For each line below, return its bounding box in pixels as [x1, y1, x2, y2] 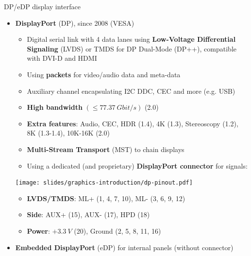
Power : [27, 225, 50, 236]
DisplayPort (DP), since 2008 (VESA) [15, 17, 134, 28]
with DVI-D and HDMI [27, 53, 97, 63]
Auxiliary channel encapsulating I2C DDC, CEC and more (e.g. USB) [27, 85, 235, 96]
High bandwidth [27, 102, 83, 112]
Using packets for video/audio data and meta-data [27, 69, 181, 79]
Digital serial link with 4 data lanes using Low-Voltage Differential [27, 34, 236, 44]
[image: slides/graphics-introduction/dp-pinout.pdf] [15, 179, 193, 187]
